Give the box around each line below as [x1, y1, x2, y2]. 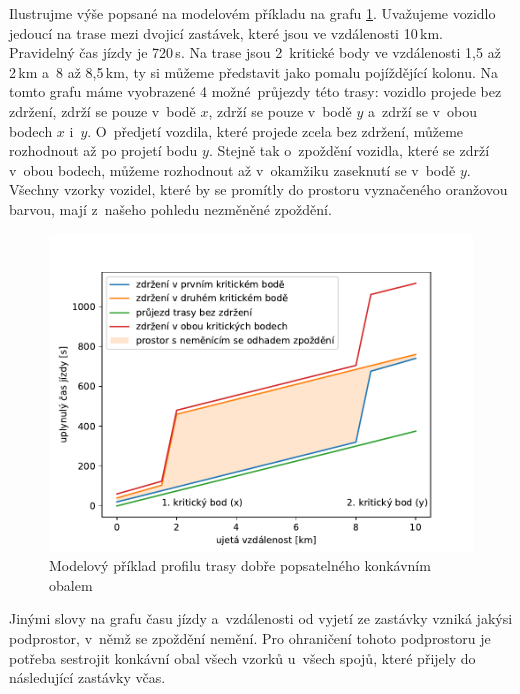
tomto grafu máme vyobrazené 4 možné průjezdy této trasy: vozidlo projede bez [9, 81, 502, 102]
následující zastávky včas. [9, 667, 166, 688]
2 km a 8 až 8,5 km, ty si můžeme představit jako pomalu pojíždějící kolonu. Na [9, 61, 499, 82]
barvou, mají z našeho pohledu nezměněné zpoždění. [9, 198, 332, 219]
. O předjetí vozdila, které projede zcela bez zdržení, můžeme [87, 120, 464, 141]
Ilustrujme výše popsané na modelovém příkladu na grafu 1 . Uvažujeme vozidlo [9, 3, 496, 23]
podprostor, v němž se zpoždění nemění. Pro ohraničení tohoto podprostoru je [9, 627, 491, 648]
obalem [49, 574, 93, 595]
